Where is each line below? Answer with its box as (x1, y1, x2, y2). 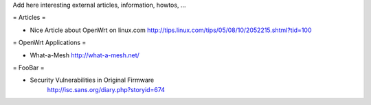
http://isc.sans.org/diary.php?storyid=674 (47, 85, 165, 93)
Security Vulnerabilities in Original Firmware (30, 76, 155, 85)
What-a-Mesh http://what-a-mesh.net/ (30, 51, 140, 59)
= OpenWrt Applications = (12, 38, 87, 47)
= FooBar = (12, 63, 45, 72)
